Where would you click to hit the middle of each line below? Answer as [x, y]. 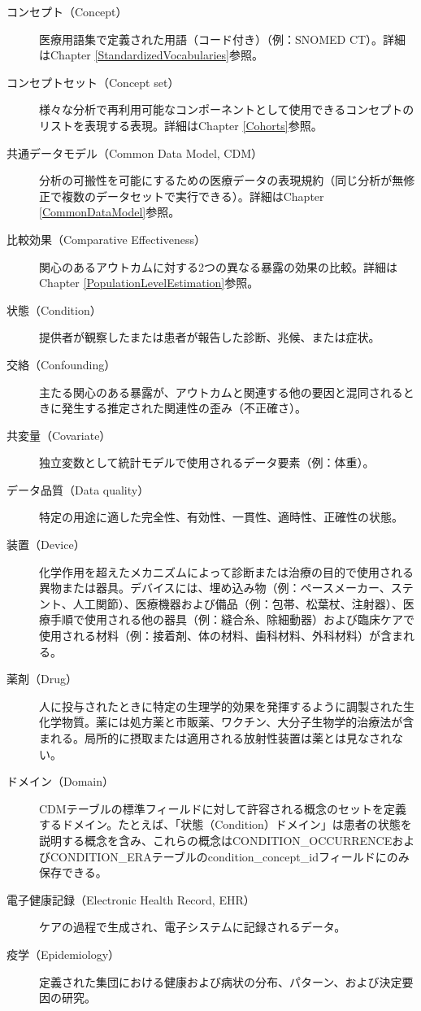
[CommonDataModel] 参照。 [110, 212]
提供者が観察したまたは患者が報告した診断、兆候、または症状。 [210, 337]
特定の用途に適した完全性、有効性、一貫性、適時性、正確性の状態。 [221, 517]
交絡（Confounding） [61, 364]
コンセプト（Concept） [67, 11]
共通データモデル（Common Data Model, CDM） [135, 153]
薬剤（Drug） [42, 679]
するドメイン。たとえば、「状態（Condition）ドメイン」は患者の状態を [226, 824]
